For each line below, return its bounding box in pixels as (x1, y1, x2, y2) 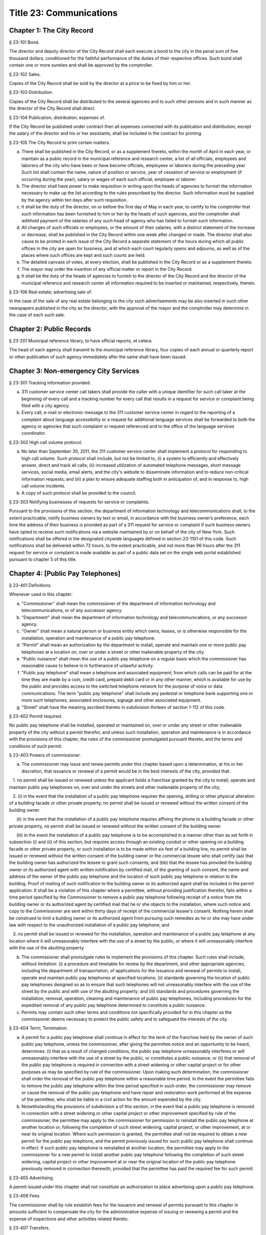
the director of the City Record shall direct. (9, 105, 96, 111)
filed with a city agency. (21, 403, 70, 409)
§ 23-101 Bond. (9, 40, 40, 45)
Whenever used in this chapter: (9, 591, 73, 597)
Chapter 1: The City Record (9, 26, 94, 35)
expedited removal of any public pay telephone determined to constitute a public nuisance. (21, 1002, 206, 1008)
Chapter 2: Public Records (9, 325, 91, 333)
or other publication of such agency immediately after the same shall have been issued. (9, 354, 187, 360)
